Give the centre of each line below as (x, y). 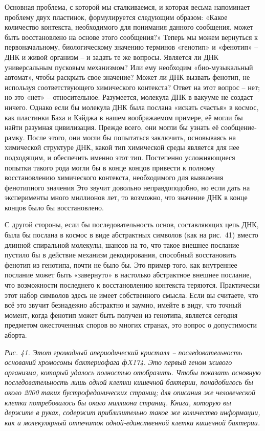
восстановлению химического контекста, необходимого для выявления (114, 177)
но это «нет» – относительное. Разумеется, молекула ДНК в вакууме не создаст (129, 97)
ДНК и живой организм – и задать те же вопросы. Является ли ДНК (112, 57)
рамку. (15, 137)
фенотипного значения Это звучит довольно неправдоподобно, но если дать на (127, 187)
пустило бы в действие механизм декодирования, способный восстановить (120, 255)
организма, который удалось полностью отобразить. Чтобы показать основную (133, 372)
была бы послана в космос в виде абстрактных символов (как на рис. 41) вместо (131, 235)
